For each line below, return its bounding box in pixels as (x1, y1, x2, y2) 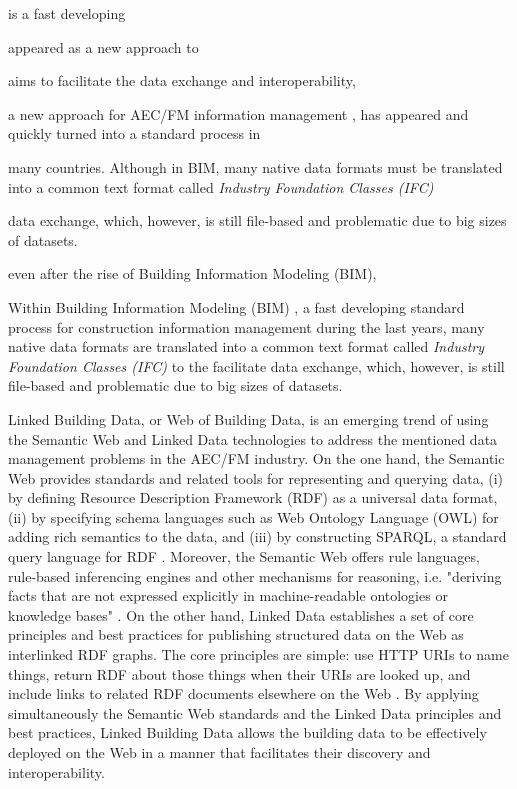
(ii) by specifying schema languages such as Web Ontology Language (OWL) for (8, 506, 499, 527)
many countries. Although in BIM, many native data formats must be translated (8, 156, 503, 177)
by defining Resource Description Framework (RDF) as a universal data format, (8, 487, 498, 508)
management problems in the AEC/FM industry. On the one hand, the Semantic (8, 448, 505, 469)
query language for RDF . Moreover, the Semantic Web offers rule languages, (8, 546, 480, 567)
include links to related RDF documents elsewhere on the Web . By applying (8, 683, 479, 704)
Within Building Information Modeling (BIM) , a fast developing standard (8, 296, 465, 317)
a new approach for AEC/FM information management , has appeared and (8, 103, 469, 124)
